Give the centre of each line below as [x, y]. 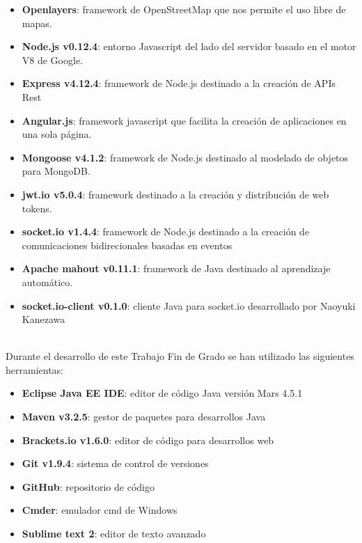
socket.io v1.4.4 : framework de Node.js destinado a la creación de [166, 231]
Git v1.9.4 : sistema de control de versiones [115, 463]
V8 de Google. [53, 60]
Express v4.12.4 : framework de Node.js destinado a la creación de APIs [179, 83]
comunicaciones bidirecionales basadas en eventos [127, 245]
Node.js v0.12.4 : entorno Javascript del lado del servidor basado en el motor [189, 46]
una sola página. [57, 134]
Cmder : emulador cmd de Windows [100, 510]
